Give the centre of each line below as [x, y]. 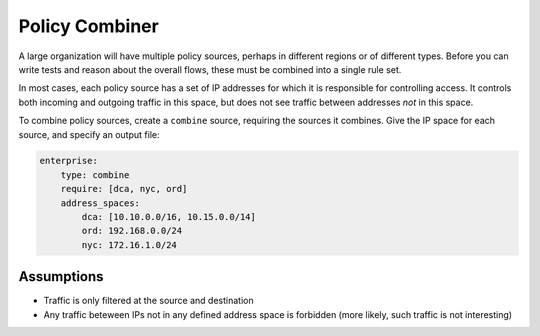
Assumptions [61, 276]
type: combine [95, 174]
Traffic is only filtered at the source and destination [148, 301]
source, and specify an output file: [89, 134]
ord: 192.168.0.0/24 [132, 231]
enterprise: [69, 161]
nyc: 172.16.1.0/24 [129, 244]
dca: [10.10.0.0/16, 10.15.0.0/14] [169, 217]
